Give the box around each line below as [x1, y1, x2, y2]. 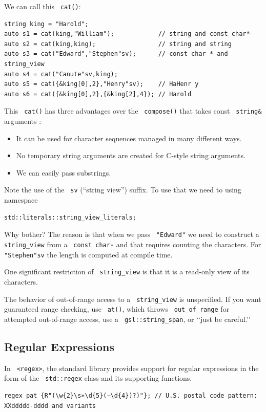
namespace [4, 194, 38, 205]
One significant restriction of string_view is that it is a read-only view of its [4, 266, 250, 277]
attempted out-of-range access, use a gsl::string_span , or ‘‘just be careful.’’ [4, 313, 251, 324]
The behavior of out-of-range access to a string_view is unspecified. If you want [4, 293, 261, 304]
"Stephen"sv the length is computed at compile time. [4, 249, 173, 259]
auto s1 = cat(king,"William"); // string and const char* [4, 30, 250, 38]
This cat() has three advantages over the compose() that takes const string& [4, 105, 262, 116]
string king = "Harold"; [4, 20, 89, 28]
